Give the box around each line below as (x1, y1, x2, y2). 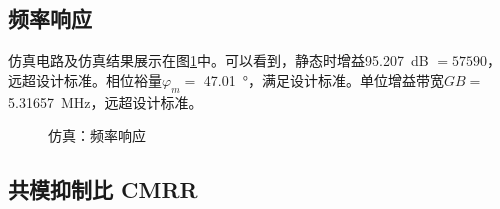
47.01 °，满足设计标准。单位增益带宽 (203, 69, 445, 90)
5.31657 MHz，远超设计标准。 (8, 91, 203, 112)
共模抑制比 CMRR (8, 174, 198, 205)
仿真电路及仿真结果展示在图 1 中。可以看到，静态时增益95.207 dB (8, 50, 429, 71)
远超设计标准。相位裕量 (8, 69, 162, 90)
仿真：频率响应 (48, 125, 146, 146)
